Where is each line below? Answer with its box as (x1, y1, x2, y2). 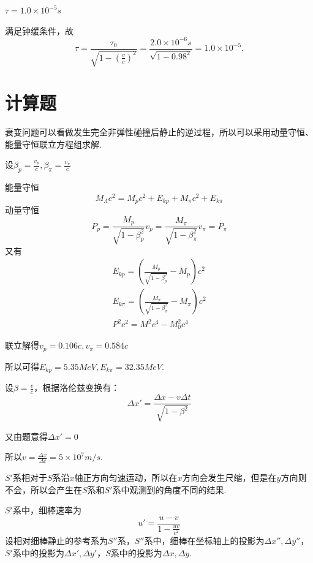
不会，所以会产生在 (5, 483, 82, 496)
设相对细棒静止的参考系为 (5, 534, 108, 547)
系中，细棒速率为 (12, 504, 81, 516)
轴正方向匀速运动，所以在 (74, 471, 178, 484)
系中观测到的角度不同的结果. (112, 483, 227, 496)
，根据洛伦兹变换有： (34, 381, 120, 394)
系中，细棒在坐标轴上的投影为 (144, 534, 265, 547)
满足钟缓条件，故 (5, 24, 74, 37)
